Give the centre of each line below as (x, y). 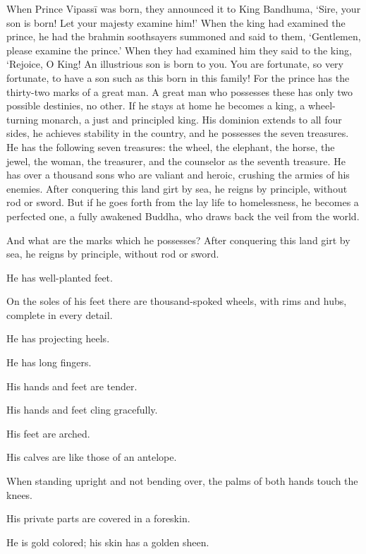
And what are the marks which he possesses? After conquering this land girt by (178, 240)
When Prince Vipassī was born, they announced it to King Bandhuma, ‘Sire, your (184, 8)
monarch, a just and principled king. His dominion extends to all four (191, 119)
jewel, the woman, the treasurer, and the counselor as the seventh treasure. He (176, 161)
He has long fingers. (49, 362)
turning (23, 119)
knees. (20, 494)
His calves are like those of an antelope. (92, 457)
